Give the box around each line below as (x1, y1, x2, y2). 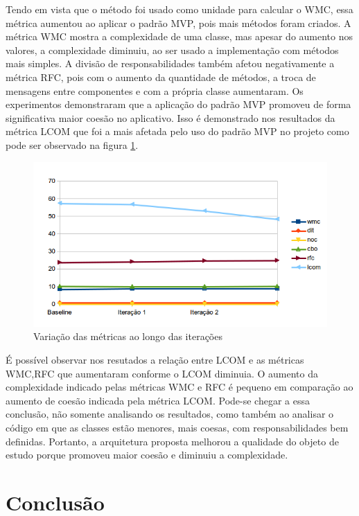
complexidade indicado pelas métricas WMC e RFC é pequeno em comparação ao (6, 380, 353, 394)
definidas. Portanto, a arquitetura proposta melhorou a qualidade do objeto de (6, 434, 339, 448)
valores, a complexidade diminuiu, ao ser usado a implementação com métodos (6, 42, 339, 57)
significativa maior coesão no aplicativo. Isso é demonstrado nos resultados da (6, 110, 335, 125)
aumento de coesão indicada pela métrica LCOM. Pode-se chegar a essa (6, 393, 310, 407)
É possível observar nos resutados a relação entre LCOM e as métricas (6, 352, 304, 366)
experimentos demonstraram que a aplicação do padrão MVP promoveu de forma (6, 97, 351, 112)
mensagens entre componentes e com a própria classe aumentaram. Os (6, 83, 304, 98)
